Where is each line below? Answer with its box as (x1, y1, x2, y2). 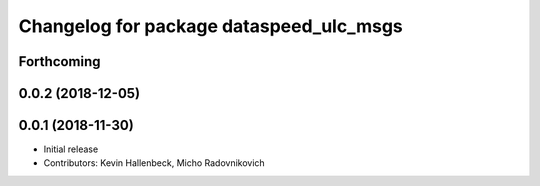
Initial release (43, 143, 99, 155)
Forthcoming (18, 53, 101, 70)
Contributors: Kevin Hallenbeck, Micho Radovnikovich (43, 157, 265, 169)
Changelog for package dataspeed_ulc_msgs (18, 15, 404, 37)
